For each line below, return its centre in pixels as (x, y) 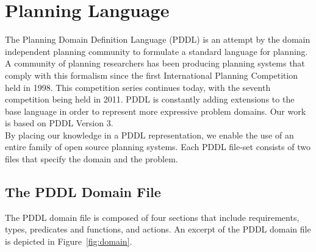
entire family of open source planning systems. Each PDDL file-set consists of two (158, 147)
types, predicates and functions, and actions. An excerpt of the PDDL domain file (158, 229)
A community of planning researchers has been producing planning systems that (155, 63)
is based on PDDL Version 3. (59, 123)
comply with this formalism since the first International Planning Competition (152, 75)
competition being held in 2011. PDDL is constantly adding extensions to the (150, 99)
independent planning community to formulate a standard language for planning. (156, 51)
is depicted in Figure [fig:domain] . (69, 241)
